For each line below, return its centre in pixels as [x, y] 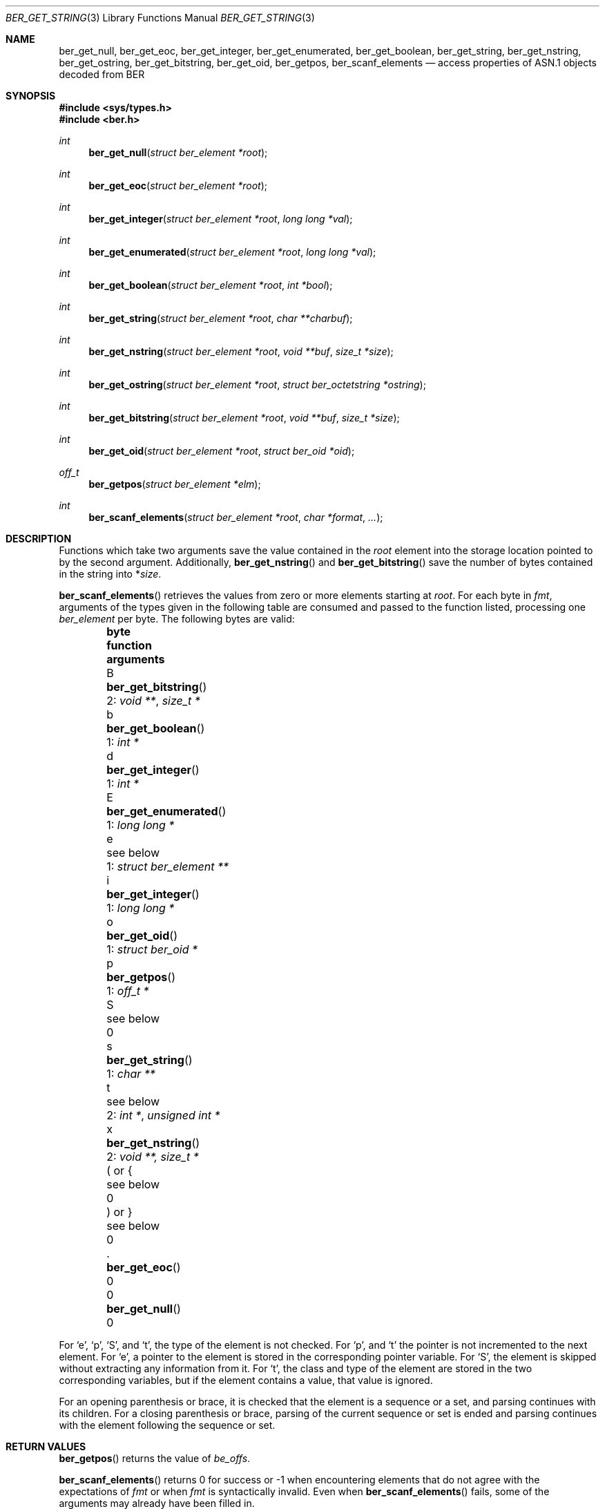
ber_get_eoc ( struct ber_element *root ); [178, 186]
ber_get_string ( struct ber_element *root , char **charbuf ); [221, 318]
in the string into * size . [110, 574]
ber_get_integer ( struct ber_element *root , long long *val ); [221, 219]
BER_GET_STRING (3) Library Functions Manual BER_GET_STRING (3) [160, 18]
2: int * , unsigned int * [163, 1115]
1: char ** [131, 1074]
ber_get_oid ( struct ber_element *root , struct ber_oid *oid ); [222, 451]
